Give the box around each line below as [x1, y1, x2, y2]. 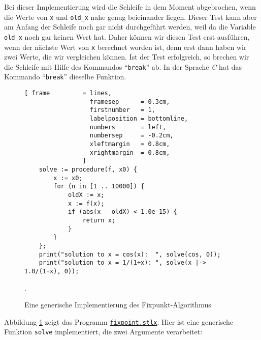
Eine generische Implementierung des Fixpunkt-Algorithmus [24, 299, 211, 310]
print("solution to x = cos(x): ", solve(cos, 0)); [39, 250, 221, 258]
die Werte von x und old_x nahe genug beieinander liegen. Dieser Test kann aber [4, 11, 257, 22]
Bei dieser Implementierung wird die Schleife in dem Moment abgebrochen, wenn [4, 2, 256, 12]
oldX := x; [68, 191, 105, 199]
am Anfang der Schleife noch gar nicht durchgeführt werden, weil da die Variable [4, 21, 256, 32]
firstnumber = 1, [89, 106, 155, 114]
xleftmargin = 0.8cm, [89, 140, 170, 148]
